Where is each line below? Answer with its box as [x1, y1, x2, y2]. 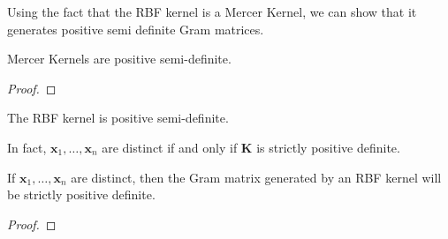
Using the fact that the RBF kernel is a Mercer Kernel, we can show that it [7, 3, 417, 20]
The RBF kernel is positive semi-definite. [7, 108, 229, 127]
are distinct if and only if [102, 138, 238, 156]
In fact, [7, 138, 47, 156]
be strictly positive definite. [7, 185, 156, 204]
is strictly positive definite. [256, 138, 400, 156]
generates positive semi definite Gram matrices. [7, 19, 264, 38]
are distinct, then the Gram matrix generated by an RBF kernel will [71, 168, 442, 186]
